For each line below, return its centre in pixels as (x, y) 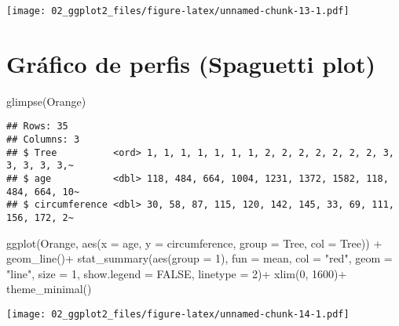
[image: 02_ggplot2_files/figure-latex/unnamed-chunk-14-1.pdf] (178, 314)
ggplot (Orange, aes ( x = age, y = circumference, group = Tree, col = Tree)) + (194, 243)
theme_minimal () (49, 289)
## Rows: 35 (37, 127)
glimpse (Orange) (46, 101)
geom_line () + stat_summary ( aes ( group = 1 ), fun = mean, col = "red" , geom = (199, 258)
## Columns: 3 (43, 140)
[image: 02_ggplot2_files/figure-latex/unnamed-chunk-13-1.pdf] (178, 11)
